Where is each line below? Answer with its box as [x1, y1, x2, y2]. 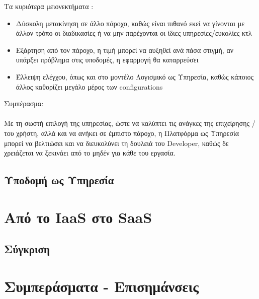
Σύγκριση [4, 241, 50, 257]
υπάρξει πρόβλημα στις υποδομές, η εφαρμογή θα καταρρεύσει [16, 54, 199, 65]
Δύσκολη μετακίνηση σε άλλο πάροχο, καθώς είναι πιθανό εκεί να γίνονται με [16, 18, 245, 28]
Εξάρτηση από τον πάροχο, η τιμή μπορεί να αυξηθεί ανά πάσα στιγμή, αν [16, 44, 234, 55]
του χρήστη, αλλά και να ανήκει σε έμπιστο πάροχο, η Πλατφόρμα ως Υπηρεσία [4, 127, 239, 138]
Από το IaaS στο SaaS [4, 206, 152, 227]
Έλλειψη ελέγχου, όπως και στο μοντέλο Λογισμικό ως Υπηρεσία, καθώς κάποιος [16, 71, 253, 82]
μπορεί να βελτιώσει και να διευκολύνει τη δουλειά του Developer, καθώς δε [4, 137, 229, 148]
